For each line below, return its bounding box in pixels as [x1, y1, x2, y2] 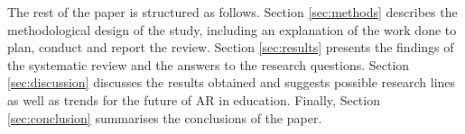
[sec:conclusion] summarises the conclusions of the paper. [7, 108, 322, 127]
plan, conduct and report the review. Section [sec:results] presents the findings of [7, 38, 454, 57]
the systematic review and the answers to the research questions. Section [7, 55, 410, 74]
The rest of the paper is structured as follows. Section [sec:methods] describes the [7, 3, 458, 21]
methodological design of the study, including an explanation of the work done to [7, 20, 457, 39]
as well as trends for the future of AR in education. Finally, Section [7, 90, 380, 109]
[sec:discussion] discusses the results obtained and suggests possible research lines [7, 73, 456, 92]
